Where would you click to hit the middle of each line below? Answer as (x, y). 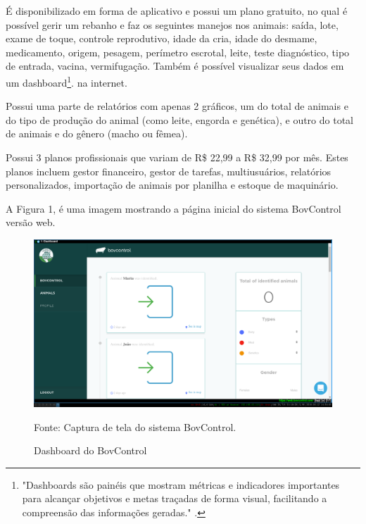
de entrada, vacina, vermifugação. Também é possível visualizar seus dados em (175, 66)
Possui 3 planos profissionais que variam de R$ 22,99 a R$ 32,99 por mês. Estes (177, 157)
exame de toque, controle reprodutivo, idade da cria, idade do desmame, (162, 38)
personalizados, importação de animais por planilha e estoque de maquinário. (172, 185)
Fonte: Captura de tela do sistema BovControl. (135, 426)
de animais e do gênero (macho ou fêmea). (97, 133)
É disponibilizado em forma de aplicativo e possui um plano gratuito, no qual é (177, 11)
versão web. (31, 222)
